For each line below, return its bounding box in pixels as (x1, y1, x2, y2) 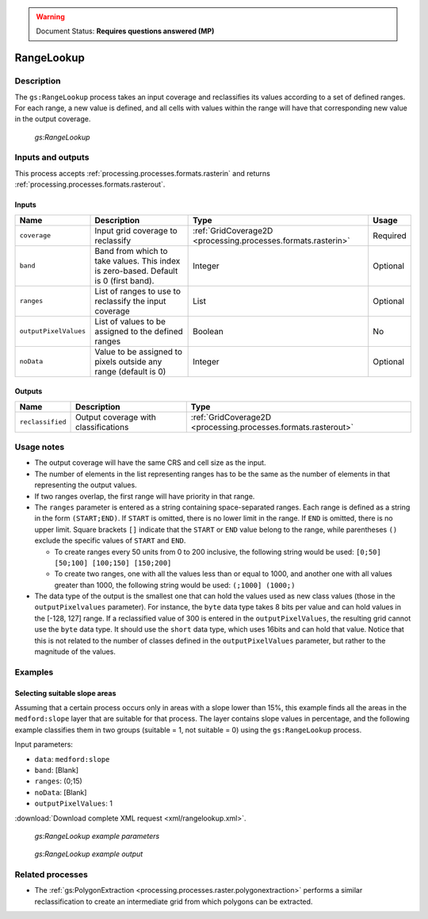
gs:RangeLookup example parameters (34, 831, 160, 840)
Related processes (14, 869, 89, 880)
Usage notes (14, 441, 65, 452)
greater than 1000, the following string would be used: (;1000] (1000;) (54, 580, 296, 590)
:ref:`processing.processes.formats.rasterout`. (14, 179, 166, 190)
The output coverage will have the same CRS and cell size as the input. (34, 458, 266, 467)
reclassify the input (94, 295, 166, 306)
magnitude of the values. (34, 647, 117, 656)
